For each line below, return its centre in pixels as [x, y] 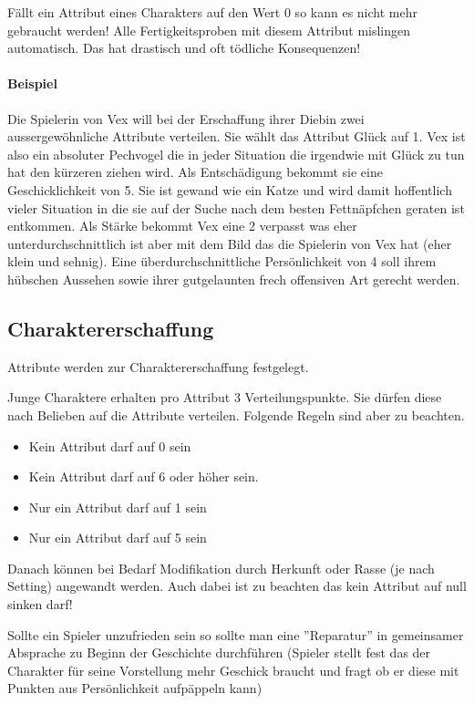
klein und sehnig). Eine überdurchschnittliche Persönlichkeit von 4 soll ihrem [222, 261]
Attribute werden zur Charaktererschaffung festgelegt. [158, 366]
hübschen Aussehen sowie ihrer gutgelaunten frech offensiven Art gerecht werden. [234, 279]
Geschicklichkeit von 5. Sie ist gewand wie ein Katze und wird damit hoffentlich [230, 189]
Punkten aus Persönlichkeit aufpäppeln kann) [135, 688]
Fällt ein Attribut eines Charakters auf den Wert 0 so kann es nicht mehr [212, 12]
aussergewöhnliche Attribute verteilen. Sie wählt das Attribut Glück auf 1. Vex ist [237, 136]
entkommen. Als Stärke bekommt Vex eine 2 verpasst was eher [182, 226]
